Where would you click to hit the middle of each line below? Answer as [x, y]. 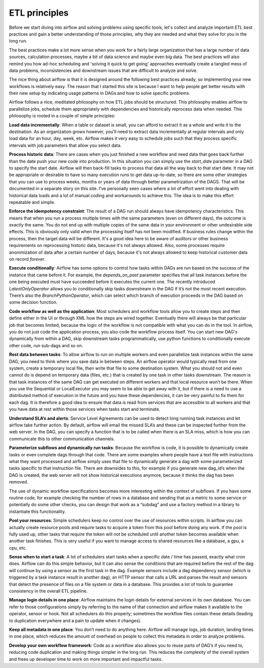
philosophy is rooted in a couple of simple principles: [62, 116]
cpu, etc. [18, 548]
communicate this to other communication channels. [62, 439]
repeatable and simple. [32, 202]
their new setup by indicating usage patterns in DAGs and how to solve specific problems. [99, 93]
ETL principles [39, 13]
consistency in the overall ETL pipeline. [48, 591]
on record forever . [27, 259]
